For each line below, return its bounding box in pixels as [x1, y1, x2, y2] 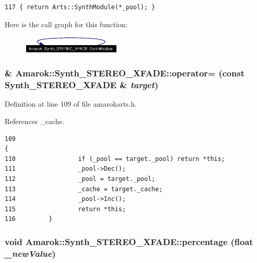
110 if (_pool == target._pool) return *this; [5, 155, 225, 163]
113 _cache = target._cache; [5, 185, 163, 193]
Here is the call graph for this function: [5, 18, 128, 29]
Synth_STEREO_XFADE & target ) [5, 78, 159, 91]
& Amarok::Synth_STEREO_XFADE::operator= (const [5, 67, 245, 79]
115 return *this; [5, 205, 126, 213]
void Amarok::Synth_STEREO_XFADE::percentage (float [5, 235, 253, 248]
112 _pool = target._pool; [5, 175, 155, 183]
